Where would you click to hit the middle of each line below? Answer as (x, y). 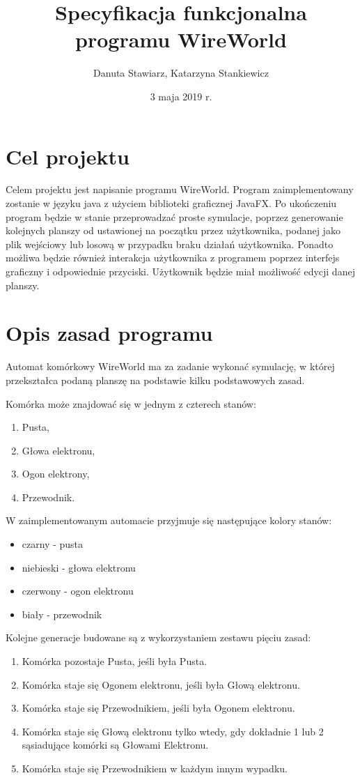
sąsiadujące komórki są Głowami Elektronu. (115, 745)
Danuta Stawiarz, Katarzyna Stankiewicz (181, 73)
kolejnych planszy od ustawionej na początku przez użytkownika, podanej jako (173, 230)
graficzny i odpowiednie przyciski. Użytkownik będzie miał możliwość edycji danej (180, 271)
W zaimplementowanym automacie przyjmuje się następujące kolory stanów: (169, 520)
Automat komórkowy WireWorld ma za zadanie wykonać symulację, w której (170, 366)
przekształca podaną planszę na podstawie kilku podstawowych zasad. (155, 380)
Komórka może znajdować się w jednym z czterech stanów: (131, 403)
